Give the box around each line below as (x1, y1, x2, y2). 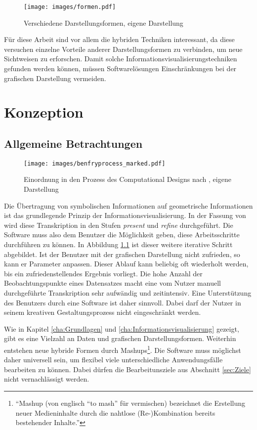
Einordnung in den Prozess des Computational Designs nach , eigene (24, 174, 231, 184)
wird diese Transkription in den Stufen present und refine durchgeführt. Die (4, 219, 233, 230)
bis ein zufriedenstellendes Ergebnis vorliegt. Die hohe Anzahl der (4, 268, 203, 278)
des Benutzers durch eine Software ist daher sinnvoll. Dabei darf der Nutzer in (4, 297, 241, 307)
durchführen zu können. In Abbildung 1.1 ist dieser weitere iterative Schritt (4, 239, 233, 250)
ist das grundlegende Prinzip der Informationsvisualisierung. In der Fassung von (4, 210, 246, 220)
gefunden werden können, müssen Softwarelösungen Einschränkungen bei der (4, 63, 237, 74)
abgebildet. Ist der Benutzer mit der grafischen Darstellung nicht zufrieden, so (4, 249, 240, 259)
